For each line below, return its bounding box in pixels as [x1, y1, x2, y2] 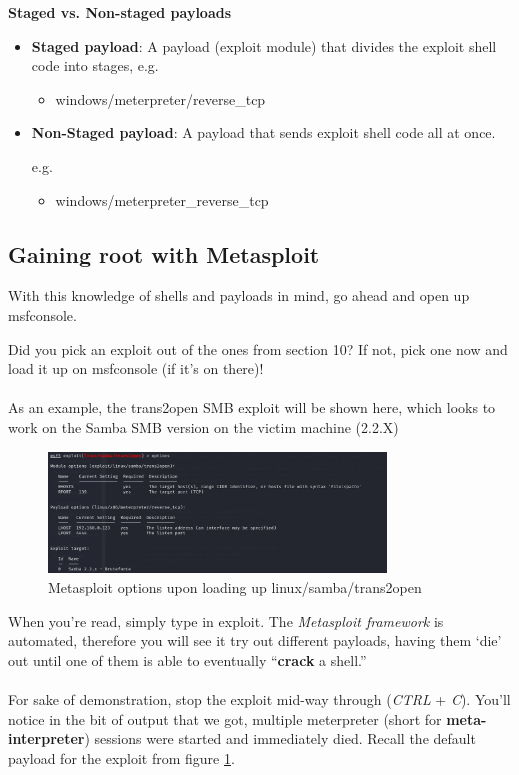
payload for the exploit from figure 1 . [8, 747, 235, 768]
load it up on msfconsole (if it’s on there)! [8, 358, 264, 379]
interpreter [8, 728, 85, 749]
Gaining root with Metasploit [8, 238, 320, 269]
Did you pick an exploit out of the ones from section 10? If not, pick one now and [8, 338, 508, 359]
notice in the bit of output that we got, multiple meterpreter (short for [8, 708, 442, 729]
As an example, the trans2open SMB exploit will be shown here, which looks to [8, 397, 496, 418]
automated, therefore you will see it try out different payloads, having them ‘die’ [8, 630, 502, 651]
